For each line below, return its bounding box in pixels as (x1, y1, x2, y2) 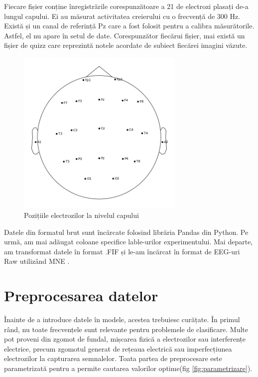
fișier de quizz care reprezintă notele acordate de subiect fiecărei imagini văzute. (4, 40, 248, 50)
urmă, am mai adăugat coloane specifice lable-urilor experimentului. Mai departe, (4, 236, 253, 247)
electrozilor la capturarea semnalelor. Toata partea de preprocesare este (4, 353, 222, 364)
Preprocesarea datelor (4, 285, 158, 306)
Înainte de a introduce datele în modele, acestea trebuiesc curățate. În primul (4, 314, 240, 325)
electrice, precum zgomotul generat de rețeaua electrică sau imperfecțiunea (4, 343, 232, 354)
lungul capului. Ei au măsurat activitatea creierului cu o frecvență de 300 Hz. (4, 10, 241, 21)
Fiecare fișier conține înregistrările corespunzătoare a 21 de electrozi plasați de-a (4, 1, 249, 11)
